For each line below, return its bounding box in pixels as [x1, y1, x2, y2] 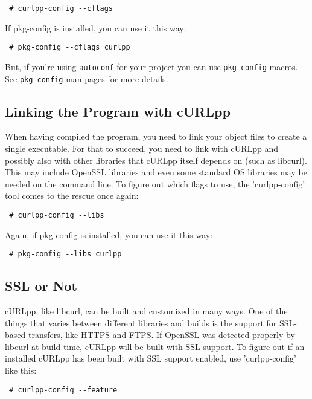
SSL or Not [5, 276, 77, 295]
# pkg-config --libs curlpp [9, 250, 122, 259]
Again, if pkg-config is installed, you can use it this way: [5, 228, 213, 241]
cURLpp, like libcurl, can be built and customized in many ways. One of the [5, 305, 288, 317]
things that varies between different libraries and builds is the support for [5, 316, 277, 329]
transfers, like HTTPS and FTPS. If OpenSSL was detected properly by [28, 328, 295, 341]
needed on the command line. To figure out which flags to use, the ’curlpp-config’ [5, 177, 305, 190]
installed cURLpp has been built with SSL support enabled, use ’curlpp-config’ [5, 352, 296, 365]
